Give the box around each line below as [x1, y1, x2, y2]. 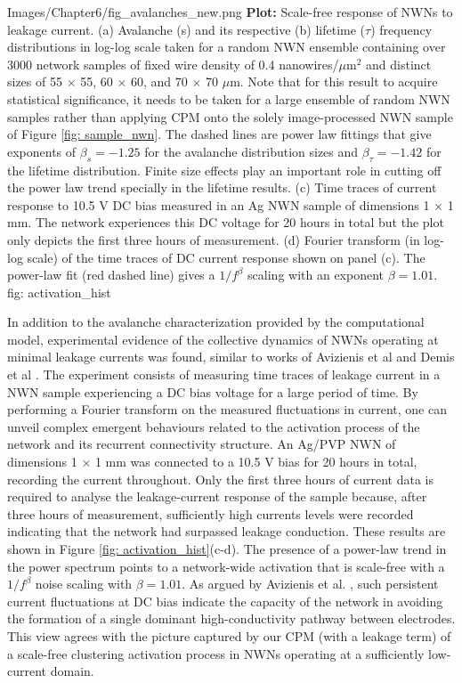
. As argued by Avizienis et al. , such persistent [182, 574, 439, 593]
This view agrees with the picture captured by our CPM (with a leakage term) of [7, 626, 451, 645]
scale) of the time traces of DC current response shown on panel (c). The [27, 248, 426, 266]
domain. [50, 662, 94, 680]
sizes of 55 [7, 72, 62, 91]
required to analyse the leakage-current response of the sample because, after [7, 487, 427, 506]
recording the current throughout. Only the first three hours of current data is [7, 469, 434, 488]
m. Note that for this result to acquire [230, 72, 438, 91]
